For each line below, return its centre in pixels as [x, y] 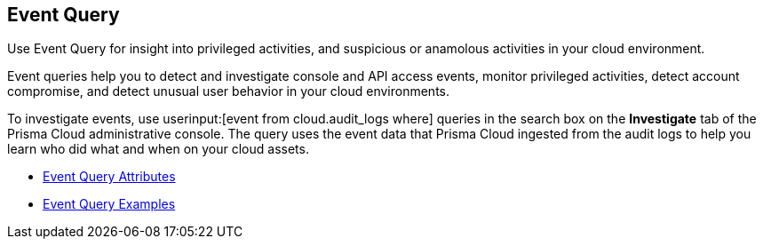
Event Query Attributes [109, 177]
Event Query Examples [109, 204]
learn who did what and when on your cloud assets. [158, 149]
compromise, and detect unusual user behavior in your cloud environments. [228, 91]
